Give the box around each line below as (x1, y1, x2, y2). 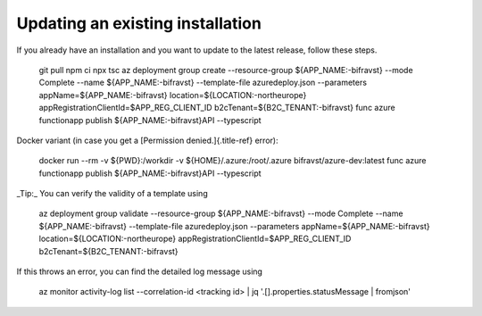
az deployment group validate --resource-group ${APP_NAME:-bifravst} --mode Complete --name (38, 208, 403, 219)
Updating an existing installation (16, 13, 262, 33)
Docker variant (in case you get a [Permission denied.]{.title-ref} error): (16, 135, 278, 146)
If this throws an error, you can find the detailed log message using (16, 266, 263, 277)
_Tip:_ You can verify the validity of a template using (16, 188, 209, 199)
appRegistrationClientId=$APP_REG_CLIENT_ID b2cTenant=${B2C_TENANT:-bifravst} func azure (38, 103, 396, 113)
